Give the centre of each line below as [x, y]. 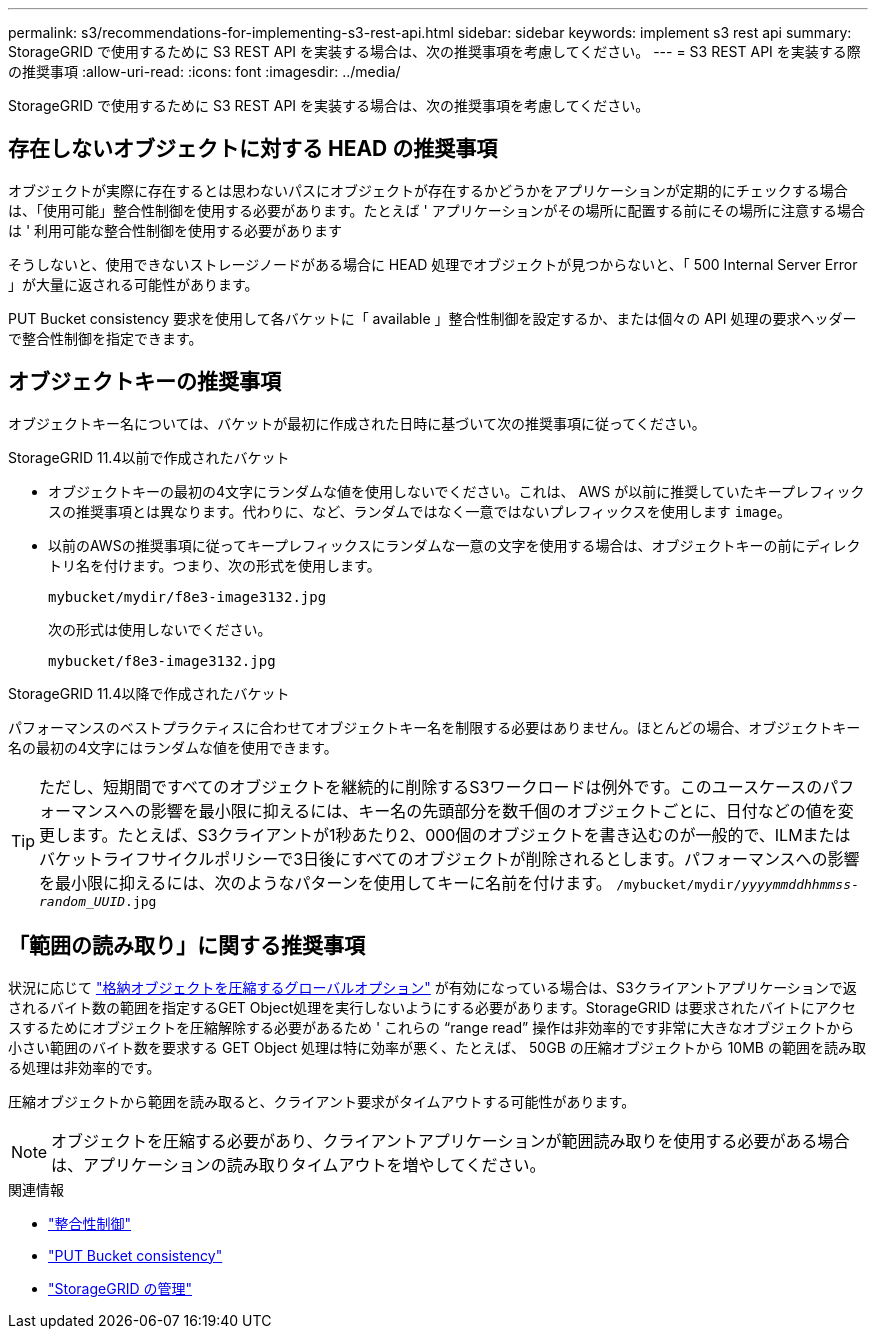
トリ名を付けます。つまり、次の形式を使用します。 [214, 565]
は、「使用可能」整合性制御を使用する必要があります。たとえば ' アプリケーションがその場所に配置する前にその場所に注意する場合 [437, 210]
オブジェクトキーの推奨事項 [144, 382]
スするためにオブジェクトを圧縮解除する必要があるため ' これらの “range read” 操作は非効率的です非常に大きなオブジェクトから [431, 1027]
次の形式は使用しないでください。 [160, 629]
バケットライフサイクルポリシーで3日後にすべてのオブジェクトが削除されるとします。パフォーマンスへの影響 [449, 858]
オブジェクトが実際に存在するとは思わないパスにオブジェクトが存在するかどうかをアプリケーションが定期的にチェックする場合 [428, 190]
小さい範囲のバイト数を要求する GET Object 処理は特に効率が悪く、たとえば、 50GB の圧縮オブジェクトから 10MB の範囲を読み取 [437, 1047]
